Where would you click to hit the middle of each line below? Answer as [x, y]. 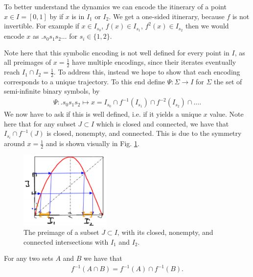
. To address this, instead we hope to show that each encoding [147, 72]
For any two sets [29, 258]
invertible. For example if [42, 26]
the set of [228, 81]
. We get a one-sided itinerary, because [167, 16]
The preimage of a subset [61, 232]
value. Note [227, 114]
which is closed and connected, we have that [162, 123]
